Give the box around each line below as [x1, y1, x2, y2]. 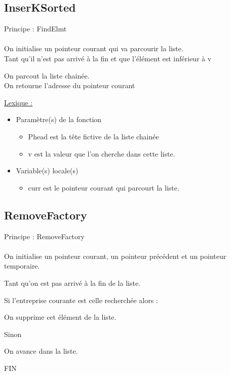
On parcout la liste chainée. [4, 70, 90, 81]
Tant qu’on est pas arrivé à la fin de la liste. [4, 277, 141, 288]
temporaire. [4, 260, 40, 271]
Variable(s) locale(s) [16, 165, 79, 176]
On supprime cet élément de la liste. [4, 312, 117, 322]
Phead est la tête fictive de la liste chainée [28, 131, 159, 141]
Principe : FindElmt [4, 23, 67, 34]
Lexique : [4, 97, 33, 107]
